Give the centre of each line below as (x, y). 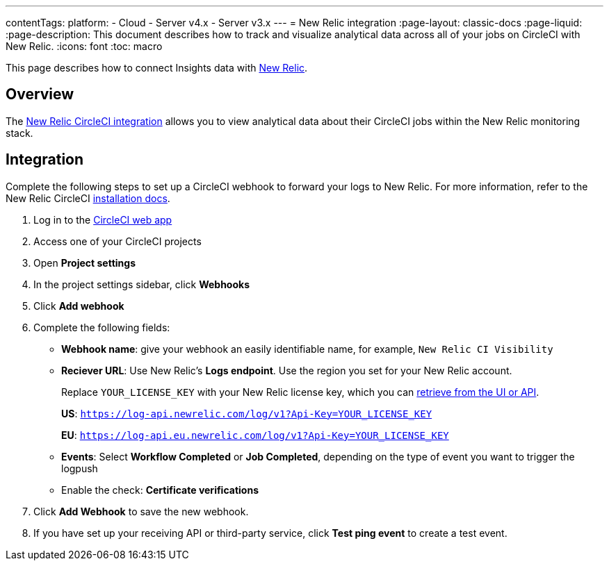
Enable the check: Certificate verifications (160, 490)
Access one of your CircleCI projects (117, 241)
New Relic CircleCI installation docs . (88, 198)
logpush (80, 468)
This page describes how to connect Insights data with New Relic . (157, 68)
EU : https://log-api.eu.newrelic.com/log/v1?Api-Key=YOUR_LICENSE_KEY (255, 435)
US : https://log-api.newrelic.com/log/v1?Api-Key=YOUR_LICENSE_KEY (247, 413)
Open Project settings (84, 263)
